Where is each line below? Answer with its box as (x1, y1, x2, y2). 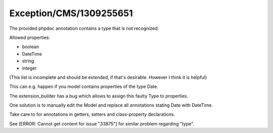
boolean (22, 43, 39, 50)
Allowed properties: (9, 34, 51, 40)
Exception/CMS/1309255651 (9, 8, 133, 19)
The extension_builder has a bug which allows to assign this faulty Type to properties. (9, 93, 189, 99)
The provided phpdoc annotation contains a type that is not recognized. (9, 25, 159, 31)
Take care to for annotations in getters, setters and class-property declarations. (9, 111, 175, 117)
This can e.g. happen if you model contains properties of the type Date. (9, 83, 159, 90)
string (22, 58, 34, 64)
